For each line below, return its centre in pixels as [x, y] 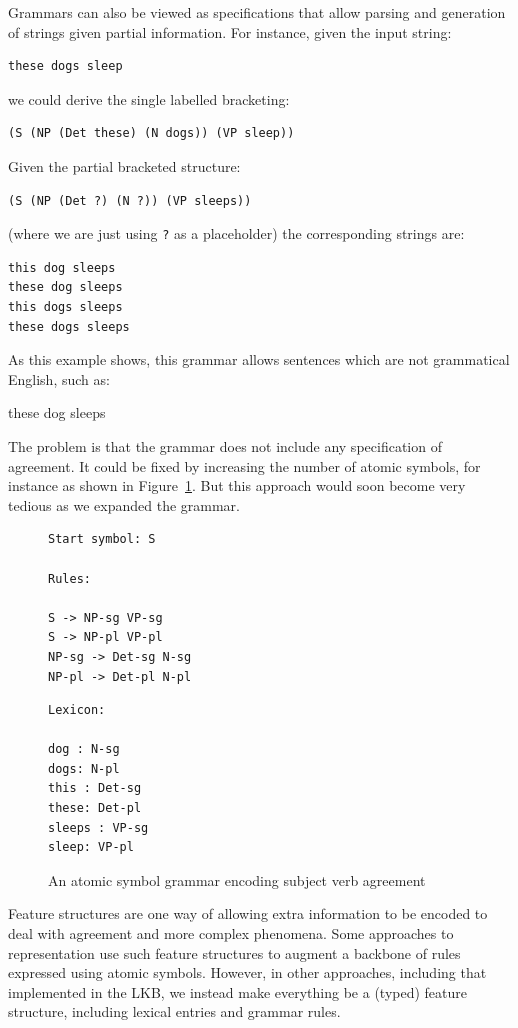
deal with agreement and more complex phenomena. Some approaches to [231, 933]
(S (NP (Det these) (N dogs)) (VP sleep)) [151, 133]
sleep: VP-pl [91, 847]
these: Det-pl [95, 808]
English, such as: [59, 378]
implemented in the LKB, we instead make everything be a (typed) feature [238, 991]
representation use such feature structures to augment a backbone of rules [234, 952]
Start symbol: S [102, 539]
